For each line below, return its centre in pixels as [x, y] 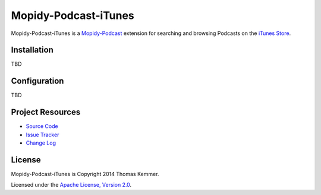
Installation [32, 50]
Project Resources [46, 112]
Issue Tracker [43, 135]
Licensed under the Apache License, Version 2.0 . [71, 185]
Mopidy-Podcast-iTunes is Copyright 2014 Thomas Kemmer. [85, 174]
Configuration [37, 81]
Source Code [42, 126]
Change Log [41, 143]
